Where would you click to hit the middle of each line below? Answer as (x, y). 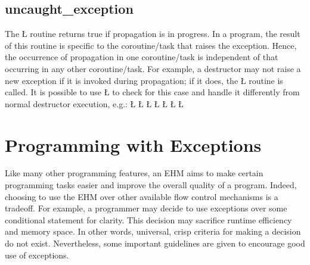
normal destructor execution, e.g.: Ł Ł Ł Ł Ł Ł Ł (94, 103)
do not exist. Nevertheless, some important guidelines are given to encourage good (155, 243)
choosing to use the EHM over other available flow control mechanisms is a (142, 196)
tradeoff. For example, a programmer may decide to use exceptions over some (146, 208)
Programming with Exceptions (133, 144)
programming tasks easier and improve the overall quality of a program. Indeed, (151, 185)
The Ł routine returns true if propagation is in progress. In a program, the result (153, 34)
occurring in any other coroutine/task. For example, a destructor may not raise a (153, 68)
